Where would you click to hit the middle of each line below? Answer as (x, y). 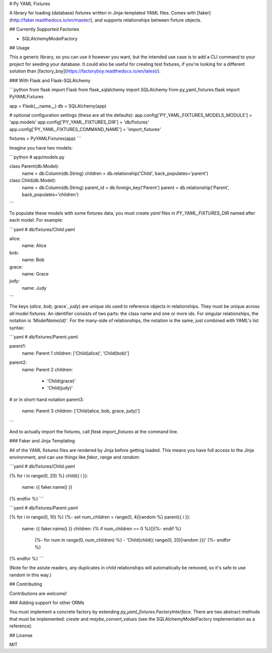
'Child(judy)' (60, 388)
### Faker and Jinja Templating (42, 441)
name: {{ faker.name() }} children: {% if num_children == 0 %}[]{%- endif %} (101, 529)
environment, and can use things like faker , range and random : (75, 457)
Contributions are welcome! (38, 593)
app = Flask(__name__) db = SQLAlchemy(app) (58, 106)
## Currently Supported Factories (44, 29)
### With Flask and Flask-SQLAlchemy (50, 80)
